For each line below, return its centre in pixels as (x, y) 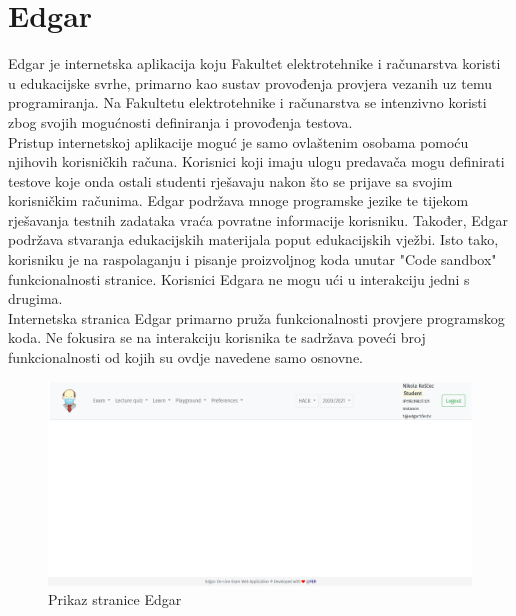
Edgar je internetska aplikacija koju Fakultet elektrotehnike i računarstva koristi (254, 63)
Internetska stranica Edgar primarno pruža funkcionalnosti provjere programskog (256, 317)
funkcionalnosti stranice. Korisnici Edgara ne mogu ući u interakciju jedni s (239, 278)
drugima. (35, 298)
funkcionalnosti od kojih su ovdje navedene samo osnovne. (185, 357)
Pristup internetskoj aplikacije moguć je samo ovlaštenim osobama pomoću (238, 141)
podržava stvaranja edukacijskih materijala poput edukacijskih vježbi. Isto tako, (253, 239)
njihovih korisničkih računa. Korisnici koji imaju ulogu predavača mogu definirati (256, 161)
